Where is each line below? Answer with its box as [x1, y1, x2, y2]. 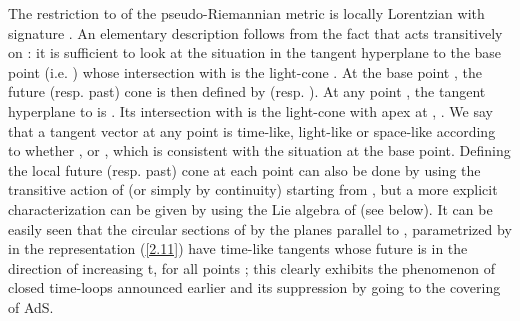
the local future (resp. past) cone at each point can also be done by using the [8, 159, 481, 180]
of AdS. [8, 296, 54, 317]
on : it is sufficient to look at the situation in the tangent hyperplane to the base [8, 42, 502, 63]
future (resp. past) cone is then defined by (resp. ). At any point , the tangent [8, 81, 486, 102]
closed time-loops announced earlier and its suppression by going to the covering [8, 277, 501, 298]
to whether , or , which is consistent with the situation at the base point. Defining [8, 140, 511, 161]
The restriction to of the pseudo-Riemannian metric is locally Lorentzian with [8, 3, 485, 23]
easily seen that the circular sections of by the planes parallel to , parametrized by [8, 218, 512, 239]
